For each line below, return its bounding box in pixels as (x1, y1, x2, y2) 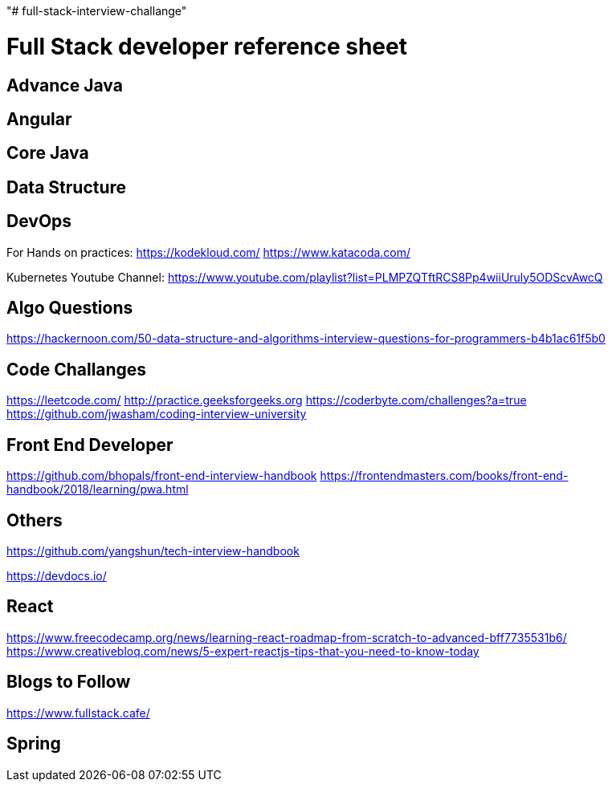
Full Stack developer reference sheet (6, 32, 407, 60)
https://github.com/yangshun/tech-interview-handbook (6, 543, 300, 558)
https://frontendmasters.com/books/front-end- (320, 469, 569, 483)
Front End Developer (6, 434, 173, 455)
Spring (6, 733, 61, 754)
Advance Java (6, 75, 123, 95)
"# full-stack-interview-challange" (6, 4, 187, 18)
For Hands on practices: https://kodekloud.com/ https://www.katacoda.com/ (6, 245, 411, 259)
